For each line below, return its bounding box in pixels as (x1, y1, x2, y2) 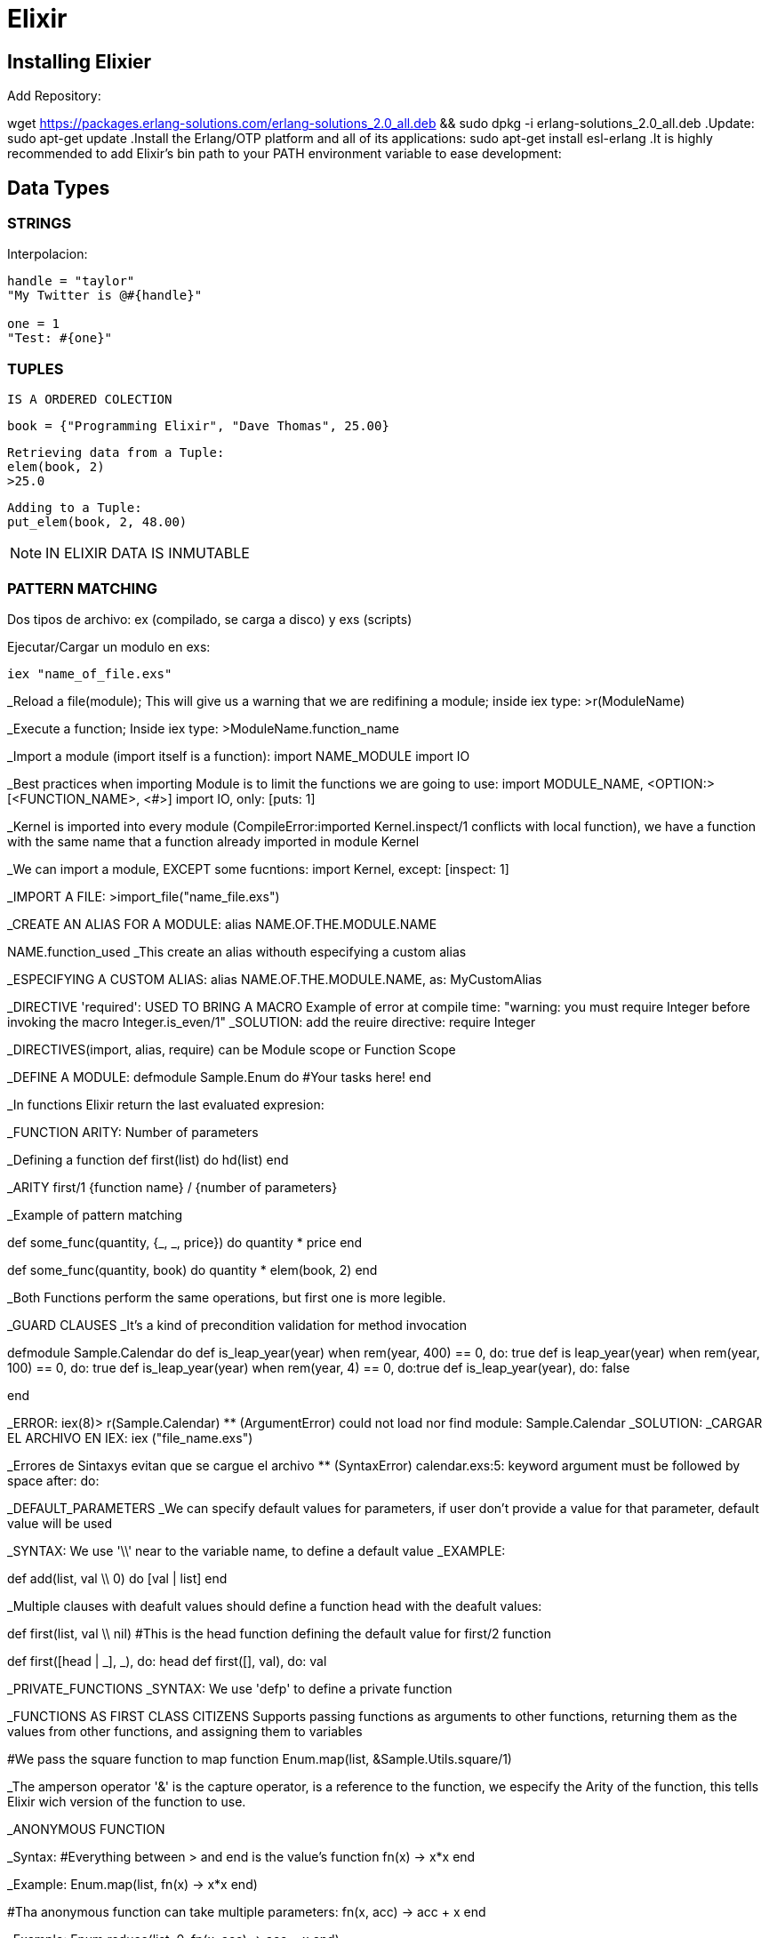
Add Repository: (7, 88, 101, 104)
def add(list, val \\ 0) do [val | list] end (7, 1570, 228, 1586)
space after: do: (7, 1472, 100, 1488)
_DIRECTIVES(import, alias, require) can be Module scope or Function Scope (7, 1041, 456, 1057)
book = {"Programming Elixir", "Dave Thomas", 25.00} (7, 419, 389, 434)
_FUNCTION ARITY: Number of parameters (7, 1124, 259, 1140)
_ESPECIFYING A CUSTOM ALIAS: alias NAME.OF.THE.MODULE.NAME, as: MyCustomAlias (7, 971, 542, 987)
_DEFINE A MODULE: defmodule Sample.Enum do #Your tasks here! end (7, 1069, 432, 1085)
